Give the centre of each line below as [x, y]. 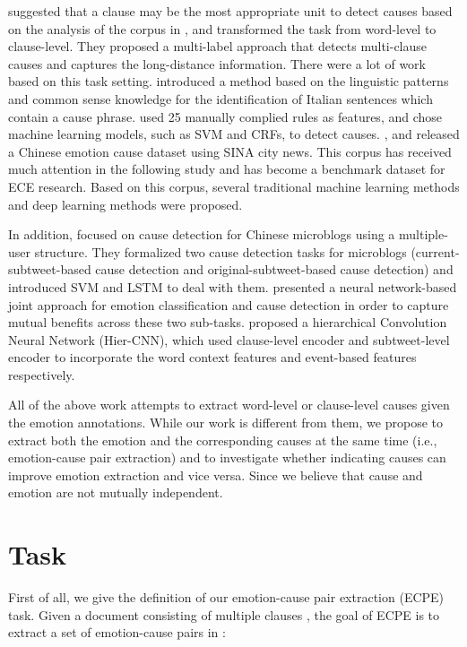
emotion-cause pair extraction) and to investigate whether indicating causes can [227, 457]
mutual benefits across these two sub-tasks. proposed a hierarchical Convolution [228, 322]
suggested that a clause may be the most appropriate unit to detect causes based [230, 11]
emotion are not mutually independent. [116, 492]
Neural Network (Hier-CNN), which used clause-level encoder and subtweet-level [229, 339]
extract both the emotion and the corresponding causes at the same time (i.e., [223, 440]
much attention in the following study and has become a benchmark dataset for [227, 169]
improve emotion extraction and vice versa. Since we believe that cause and [216, 474]
